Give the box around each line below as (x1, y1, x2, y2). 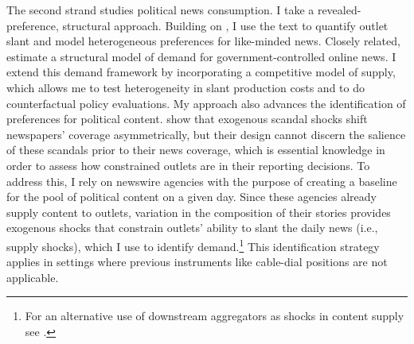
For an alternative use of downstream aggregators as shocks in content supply (25, 307, 404, 324)
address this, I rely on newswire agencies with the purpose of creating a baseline (6, 172, 397, 189)
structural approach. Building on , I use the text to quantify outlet (62, 17, 389, 33)
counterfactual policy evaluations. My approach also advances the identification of (6, 95, 406, 111)
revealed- (317, 2, 361, 17)
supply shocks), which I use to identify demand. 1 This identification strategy (6, 235, 380, 254)
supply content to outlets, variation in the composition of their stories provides (6, 203, 391, 220)
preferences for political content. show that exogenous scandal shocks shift (6, 110, 368, 127)
